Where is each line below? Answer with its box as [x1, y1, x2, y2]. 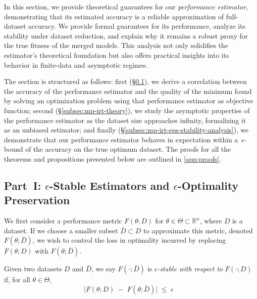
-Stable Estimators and [49, 177, 170, 193]
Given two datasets [4, 263, 62, 274]
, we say [91, 263, 116, 274]
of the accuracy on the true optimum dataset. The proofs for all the [25, 144, 231, 154]
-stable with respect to [157, 263, 223, 274]
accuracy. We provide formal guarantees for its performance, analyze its [28, 21, 246, 31]
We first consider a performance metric [4, 215, 122, 226]
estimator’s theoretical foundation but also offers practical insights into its [4, 49, 229, 60]
